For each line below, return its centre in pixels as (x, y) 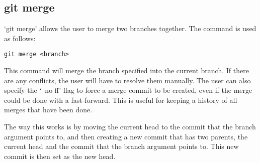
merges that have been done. (48, 110)
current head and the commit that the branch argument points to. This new (121, 146)
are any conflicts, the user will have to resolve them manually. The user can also (127, 80)
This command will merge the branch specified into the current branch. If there (126, 70)
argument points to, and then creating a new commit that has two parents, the (126, 136)
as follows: (20, 38)
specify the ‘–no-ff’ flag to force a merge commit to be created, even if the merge (128, 90)
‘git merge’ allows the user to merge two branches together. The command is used (130, 28)
